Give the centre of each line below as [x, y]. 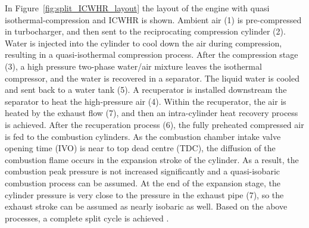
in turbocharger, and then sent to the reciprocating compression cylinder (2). [145, 31]
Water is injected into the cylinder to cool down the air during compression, [143, 43]
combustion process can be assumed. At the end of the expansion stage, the [143, 182]
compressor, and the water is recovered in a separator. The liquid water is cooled [152, 78]
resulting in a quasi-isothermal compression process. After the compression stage [152, 54]
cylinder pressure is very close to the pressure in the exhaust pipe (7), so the [144, 194]
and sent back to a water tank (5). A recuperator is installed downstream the [146, 90]
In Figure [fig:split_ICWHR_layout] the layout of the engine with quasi [137, 8]
